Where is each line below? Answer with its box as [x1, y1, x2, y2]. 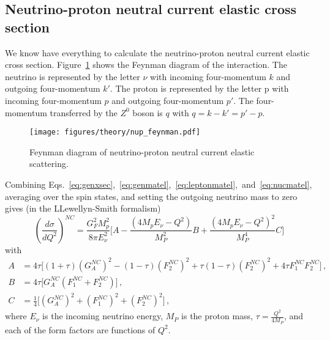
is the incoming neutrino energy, [42, 309, 163, 322]
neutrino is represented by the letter [5, 70, 140, 83]
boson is [132, 106, 163, 119]
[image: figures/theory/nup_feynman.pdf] [29, 128, 201, 137]
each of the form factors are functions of [5, 323, 156, 336]
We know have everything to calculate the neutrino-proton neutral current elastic [5, 46, 310, 59]
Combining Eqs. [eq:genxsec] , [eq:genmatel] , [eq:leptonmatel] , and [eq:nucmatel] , [5, 178, 312, 190]
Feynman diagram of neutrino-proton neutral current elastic [29, 145, 255, 158]
